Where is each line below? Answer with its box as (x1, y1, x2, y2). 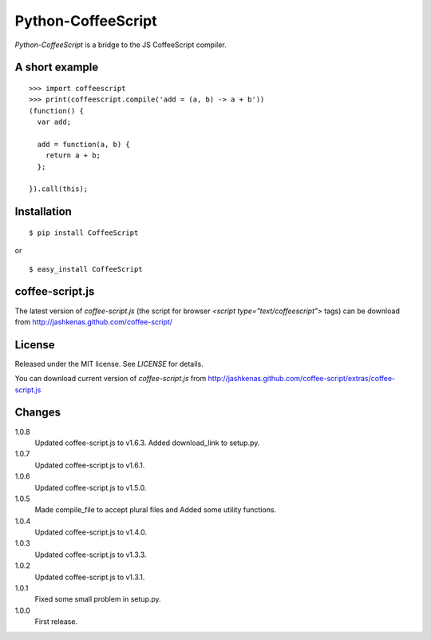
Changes (14, 406, 61, 419)
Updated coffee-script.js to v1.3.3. (34, 550, 147, 559)
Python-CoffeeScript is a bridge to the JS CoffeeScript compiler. (14, 40, 227, 50)
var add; (37, 117, 72, 127)
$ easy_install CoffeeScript (29, 264, 143, 273)
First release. (34, 617, 78, 626)
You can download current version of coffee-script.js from (14, 374, 207, 384)
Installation (14, 205, 72, 219)
